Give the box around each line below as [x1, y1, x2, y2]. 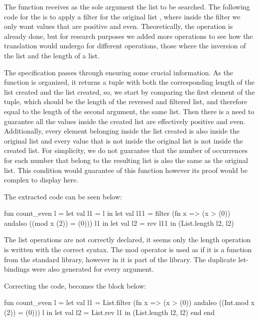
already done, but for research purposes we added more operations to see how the [4, 30, 253, 41]
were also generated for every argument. [32, 264, 154, 274]
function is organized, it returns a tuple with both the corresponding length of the [4, 77, 255, 87]
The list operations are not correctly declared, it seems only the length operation [4, 234, 251, 245]
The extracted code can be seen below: [4, 191, 122, 201]
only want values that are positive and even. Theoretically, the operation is [4, 21, 233, 31]
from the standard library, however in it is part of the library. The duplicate [4, 254, 236, 264]
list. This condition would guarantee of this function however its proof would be [4, 164, 248, 175]
